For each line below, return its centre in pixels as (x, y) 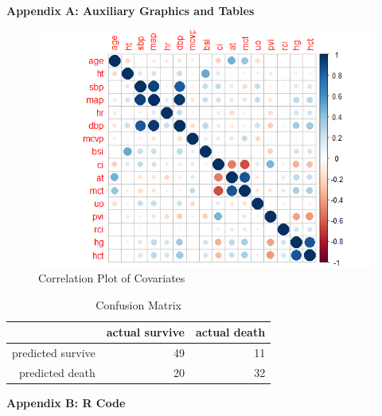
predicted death (57, 372)
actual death (230, 332)
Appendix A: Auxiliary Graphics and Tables (131, 10)
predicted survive (54, 353)
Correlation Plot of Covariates (112, 278)
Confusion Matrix (139, 304)
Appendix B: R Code (66, 403)
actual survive (145, 332)
